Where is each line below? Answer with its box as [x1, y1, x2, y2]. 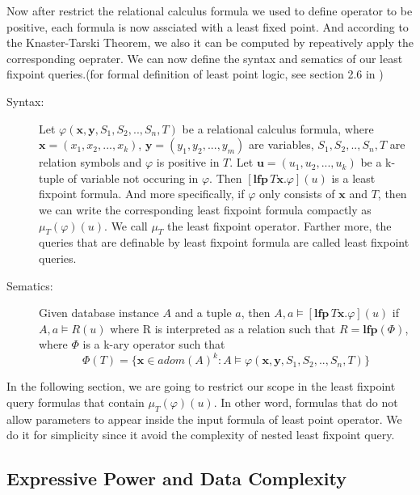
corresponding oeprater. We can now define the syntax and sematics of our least [6, 49, 403, 66]
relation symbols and [39, 154, 142, 171]
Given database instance [39, 304, 159, 321]
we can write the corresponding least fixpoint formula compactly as [39, 201, 372, 218]
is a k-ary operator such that [82, 336, 225, 353]
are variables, [249, 136, 314, 153]
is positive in [156, 154, 220, 171]
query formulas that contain [6, 393, 145, 410]
